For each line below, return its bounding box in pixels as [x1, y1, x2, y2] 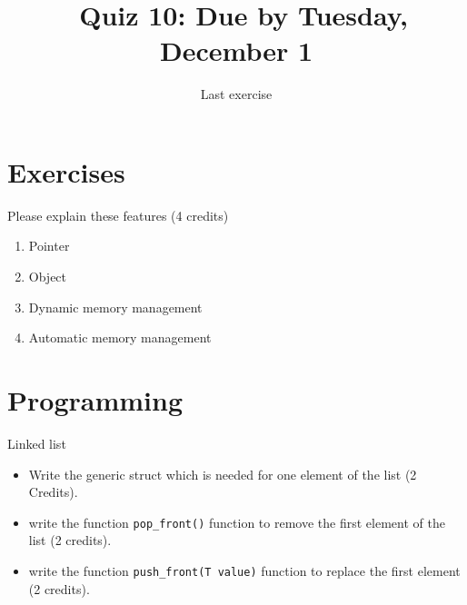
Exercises [7, 153, 125, 190]
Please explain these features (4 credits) [7, 205, 229, 224]
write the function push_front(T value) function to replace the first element [28, 560, 461, 580]
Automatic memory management [28, 328, 212, 347]
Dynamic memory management [28, 297, 203, 316]
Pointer [28, 236, 70, 255]
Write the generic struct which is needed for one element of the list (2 [28, 464, 417, 483]
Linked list [7, 433, 66, 452]
